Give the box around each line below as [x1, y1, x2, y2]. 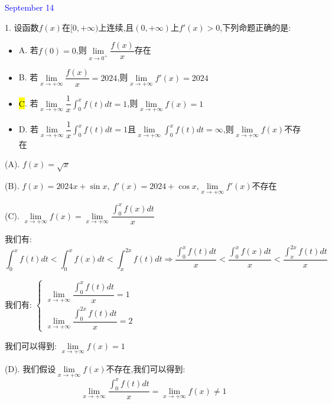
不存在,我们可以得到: [106, 362, 185, 374]
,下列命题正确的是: [220, 21, 291, 33]
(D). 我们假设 [5, 362, 56, 374]
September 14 [5, 1, 54, 13]
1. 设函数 [5, 21, 39, 33]
